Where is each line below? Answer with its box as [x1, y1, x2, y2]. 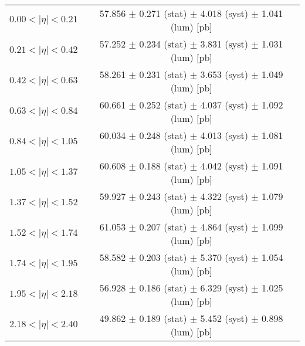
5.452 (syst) [200, 311, 248, 325]
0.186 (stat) [139, 281, 187, 294]
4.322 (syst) [200, 189, 248, 203]
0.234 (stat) [139, 37, 187, 50]
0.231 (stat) [139, 67, 187, 81]
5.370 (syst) [200, 250, 248, 264]
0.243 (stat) [139, 189, 187, 203]
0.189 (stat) [139, 311, 187, 325]
